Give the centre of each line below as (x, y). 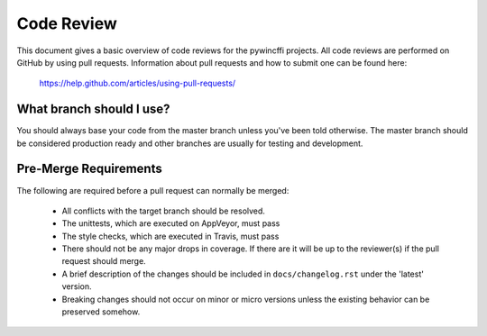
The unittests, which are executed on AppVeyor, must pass (171, 223)
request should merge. (104, 261)
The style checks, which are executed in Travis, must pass (170, 236)
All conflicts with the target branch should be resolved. (164, 211)
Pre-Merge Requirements (89, 169)
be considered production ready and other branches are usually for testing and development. (190, 143)
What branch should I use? (93, 109)
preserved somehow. (101, 312)
